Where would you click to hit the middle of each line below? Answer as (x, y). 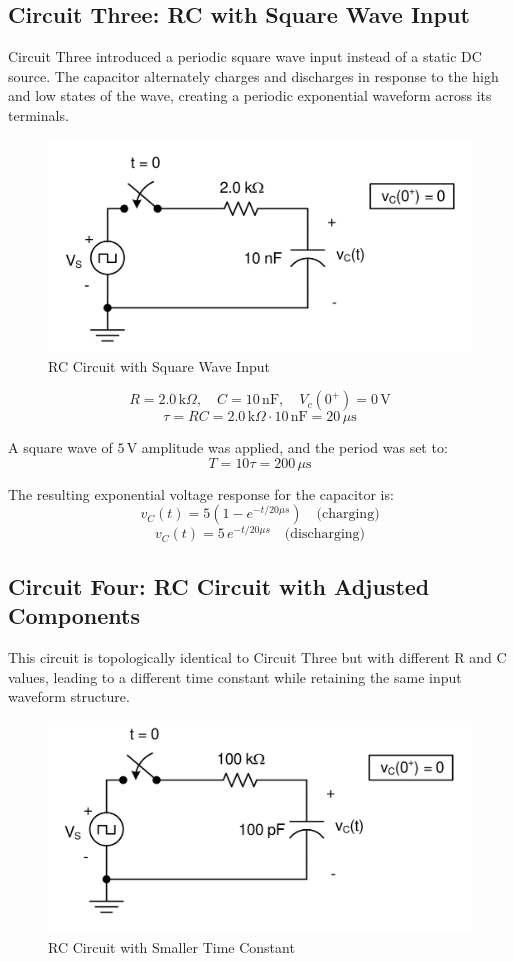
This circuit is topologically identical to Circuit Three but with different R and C (257, 657)
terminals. (38, 114)
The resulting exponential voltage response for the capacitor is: (201, 493)
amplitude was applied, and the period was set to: (294, 447)
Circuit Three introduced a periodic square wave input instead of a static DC (245, 56)
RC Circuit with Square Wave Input (159, 365)
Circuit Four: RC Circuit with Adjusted (219, 585)
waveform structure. (69, 696)
